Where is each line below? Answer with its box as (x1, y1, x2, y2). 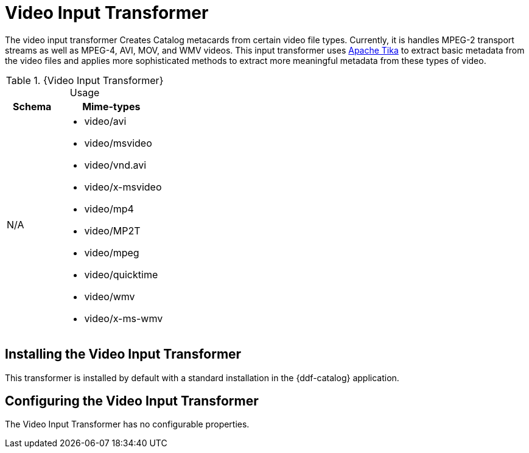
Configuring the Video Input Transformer (5, 393, 259, 409)
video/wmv (84, 290, 135, 303)
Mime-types (82, 100, 141, 113)
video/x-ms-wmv (84, 312, 163, 325)
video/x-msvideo (84, 180, 162, 193)
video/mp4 (84, 202, 134, 215)
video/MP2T (84, 224, 141, 237)
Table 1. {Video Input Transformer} (5, 74, 164, 86)
